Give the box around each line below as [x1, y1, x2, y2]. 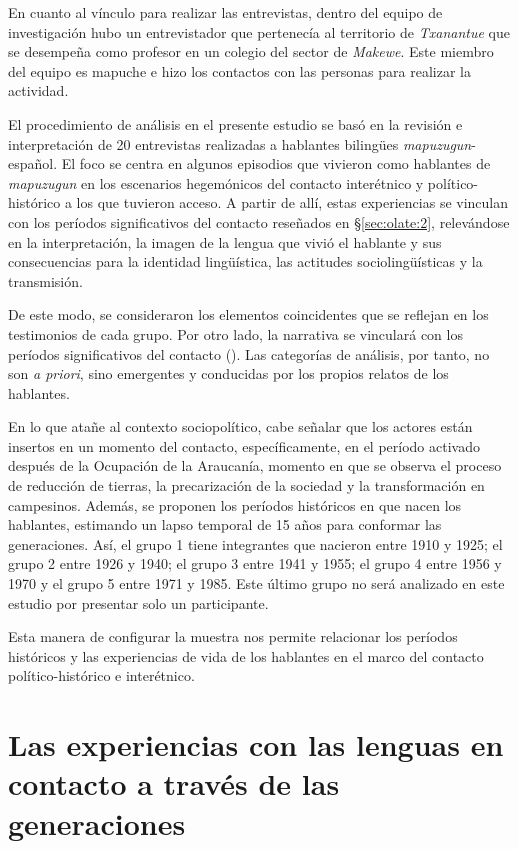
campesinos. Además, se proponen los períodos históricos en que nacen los [8, 494, 462, 515]
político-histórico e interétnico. [8, 665, 195, 686]
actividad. [8, 80, 69, 101]
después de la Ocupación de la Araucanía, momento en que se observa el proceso [8, 455, 502, 476]
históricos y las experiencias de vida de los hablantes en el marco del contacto [8, 645, 484, 666]
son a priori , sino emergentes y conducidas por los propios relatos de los [8, 363, 449, 384]
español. [8, 153, 58, 174]
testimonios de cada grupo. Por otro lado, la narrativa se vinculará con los [8, 323, 463, 344]
